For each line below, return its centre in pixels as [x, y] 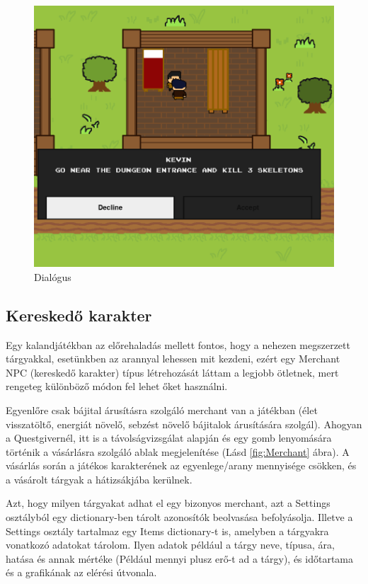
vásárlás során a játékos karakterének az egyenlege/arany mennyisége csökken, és [181, 465]
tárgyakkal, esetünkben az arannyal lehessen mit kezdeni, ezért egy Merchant [173, 359]
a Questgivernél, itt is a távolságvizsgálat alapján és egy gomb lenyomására [169, 438]
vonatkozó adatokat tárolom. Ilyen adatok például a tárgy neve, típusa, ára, [170, 545]
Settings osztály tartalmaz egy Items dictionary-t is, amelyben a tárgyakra [167, 531]
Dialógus [53, 276]
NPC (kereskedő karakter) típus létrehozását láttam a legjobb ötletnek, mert [172, 372]
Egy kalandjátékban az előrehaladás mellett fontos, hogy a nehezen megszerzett [178, 344]
